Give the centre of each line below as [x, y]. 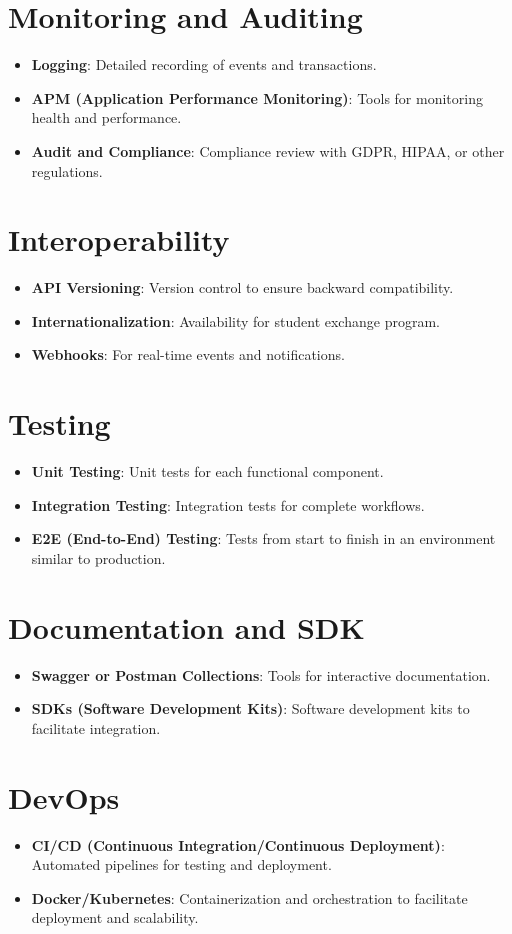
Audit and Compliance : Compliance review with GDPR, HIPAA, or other [268, 150]
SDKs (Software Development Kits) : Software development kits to [250, 708]
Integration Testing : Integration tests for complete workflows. [228, 504]
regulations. [67, 170]
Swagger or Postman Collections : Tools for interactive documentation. [261, 674]
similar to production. [98, 557]
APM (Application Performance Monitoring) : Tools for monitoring [257, 97]
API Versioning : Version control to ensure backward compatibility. [242, 287]
